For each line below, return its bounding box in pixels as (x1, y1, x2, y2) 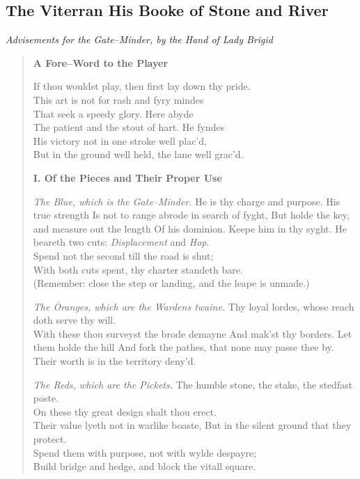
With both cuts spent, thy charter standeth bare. (33, 262, 243, 276)
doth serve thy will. (33, 313, 116, 327)
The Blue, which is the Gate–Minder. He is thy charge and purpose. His (33, 194, 341, 208)
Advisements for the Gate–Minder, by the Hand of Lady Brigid (6, 32, 273, 47)
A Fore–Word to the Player (33, 55, 169, 70)
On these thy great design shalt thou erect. (33, 404, 217, 418)
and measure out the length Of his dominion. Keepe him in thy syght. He (33, 221, 347, 235)
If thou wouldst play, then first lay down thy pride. (33, 79, 251, 93)
